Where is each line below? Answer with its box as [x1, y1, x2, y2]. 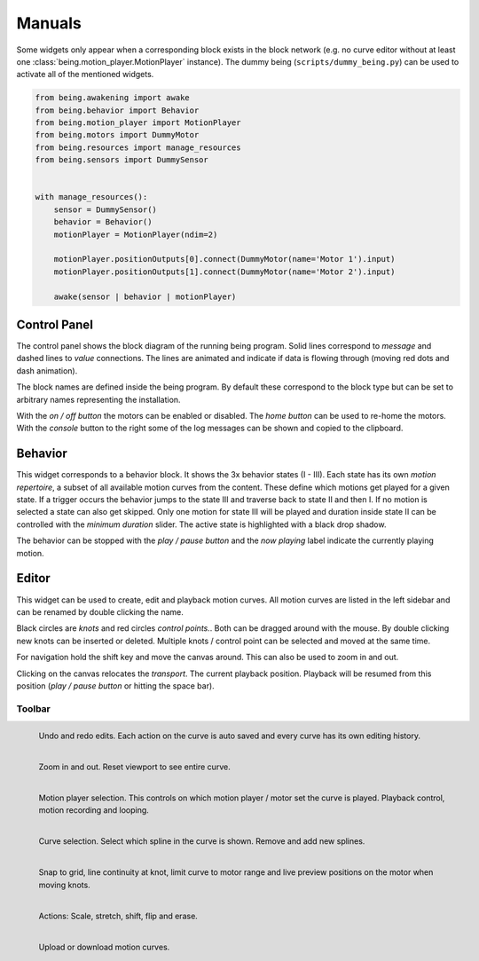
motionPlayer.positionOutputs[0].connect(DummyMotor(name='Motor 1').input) [53, 254, 396, 264]
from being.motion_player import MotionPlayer [35, 118, 241, 128]
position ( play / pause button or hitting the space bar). [16, 680, 215, 691]
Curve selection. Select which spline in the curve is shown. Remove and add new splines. [38, 836, 365, 847]
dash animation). [16, 365, 78, 376]
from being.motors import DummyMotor [35, 130, 200, 140]
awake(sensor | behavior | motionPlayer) [53, 291, 237, 302]
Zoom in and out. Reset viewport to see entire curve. [38, 761, 231, 772]
